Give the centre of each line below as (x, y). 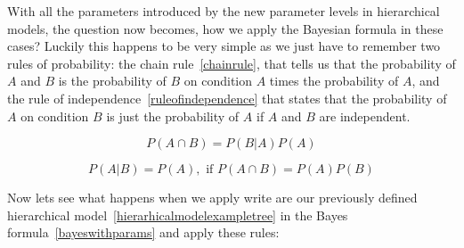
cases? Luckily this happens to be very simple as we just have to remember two (224, 46)
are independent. (365, 116)
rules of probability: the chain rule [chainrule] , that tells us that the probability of (232, 63)
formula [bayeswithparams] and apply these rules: (143, 232)
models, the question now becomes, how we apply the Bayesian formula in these (225, 28)
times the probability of (334, 81)
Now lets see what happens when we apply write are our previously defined (212, 198)
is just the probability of (173, 116)
